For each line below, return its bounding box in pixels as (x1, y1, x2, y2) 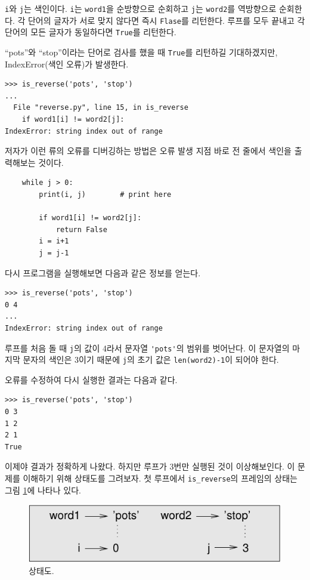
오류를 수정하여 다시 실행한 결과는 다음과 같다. (5, 373, 178, 385)
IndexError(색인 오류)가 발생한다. (5, 57, 129, 70)
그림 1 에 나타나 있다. (5, 483, 81, 496)
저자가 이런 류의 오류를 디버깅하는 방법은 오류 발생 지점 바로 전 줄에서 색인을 (5, 144, 292, 157)
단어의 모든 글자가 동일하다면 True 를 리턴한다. (5, 26, 176, 38)
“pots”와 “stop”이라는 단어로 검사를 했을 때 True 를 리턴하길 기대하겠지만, (5, 45, 278, 58)
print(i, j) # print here (39, 190, 172, 199)
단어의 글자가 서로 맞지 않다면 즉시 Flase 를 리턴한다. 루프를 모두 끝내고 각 (27, 14, 305, 26)
